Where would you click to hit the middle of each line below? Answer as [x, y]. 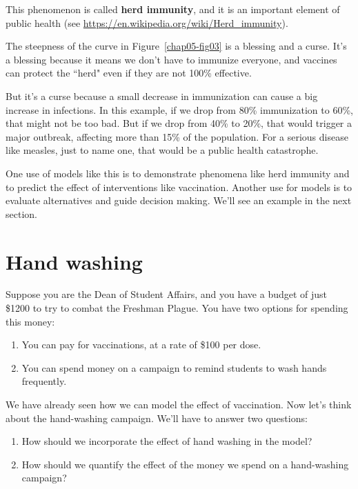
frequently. [44, 381]
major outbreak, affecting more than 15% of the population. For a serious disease [177, 136]
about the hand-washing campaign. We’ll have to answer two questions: [157, 418]
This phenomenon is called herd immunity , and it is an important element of [173, 9]
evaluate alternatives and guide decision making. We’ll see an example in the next [179, 200]
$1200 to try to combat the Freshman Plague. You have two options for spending [177, 308]
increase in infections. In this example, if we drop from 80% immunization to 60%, [179, 109]
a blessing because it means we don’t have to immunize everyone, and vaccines [171, 59]
